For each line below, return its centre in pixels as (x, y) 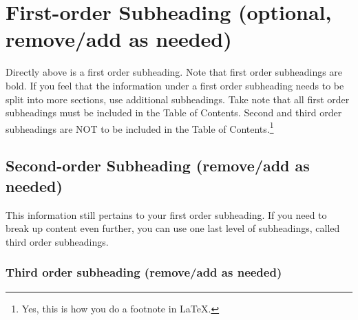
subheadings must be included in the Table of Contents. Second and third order (174, 113)
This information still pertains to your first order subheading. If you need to (166, 214)
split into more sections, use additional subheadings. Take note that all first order (178, 99)
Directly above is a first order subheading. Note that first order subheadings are (174, 72)
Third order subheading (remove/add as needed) (144, 272)
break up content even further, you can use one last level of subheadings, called (173, 228)
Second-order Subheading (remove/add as (158, 166)
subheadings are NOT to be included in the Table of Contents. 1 (140, 127)
